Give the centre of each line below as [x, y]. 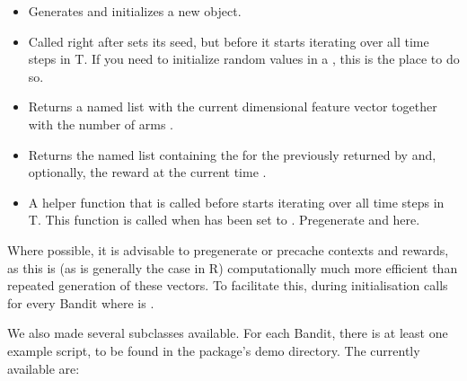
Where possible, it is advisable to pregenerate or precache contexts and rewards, [228, 249]
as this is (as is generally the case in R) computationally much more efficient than [233, 267]
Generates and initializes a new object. [135, 11]
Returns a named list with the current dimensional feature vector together [233, 106]
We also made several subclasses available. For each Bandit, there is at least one [228, 333]
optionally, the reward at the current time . [147, 172]
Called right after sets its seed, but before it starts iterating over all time [229, 41]
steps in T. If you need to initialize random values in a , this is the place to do [244, 59]
